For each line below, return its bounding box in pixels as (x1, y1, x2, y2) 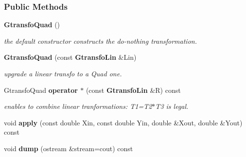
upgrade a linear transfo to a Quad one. (4, 69, 122, 78)
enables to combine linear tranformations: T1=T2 (4, 101, 152, 111)
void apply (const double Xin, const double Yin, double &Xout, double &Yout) (4, 117, 243, 127)
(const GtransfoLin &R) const (86, 85, 181, 95)
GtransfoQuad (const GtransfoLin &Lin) (4, 52, 137, 62)
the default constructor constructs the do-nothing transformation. (4, 35, 197, 46)
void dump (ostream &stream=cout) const (4, 143, 133, 153)
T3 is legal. (155, 101, 189, 111)
